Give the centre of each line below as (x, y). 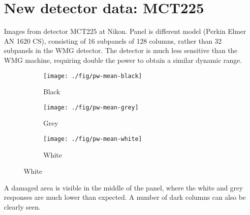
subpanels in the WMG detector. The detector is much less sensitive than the (121, 50)
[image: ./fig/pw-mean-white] (93, 139)
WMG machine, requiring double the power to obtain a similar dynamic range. (123, 60)
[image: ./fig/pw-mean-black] (93, 76)
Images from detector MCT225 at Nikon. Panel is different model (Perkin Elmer (125, 31)
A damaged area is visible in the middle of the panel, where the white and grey (124, 187)
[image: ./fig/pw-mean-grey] (91, 107)
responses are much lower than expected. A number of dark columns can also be (125, 197)
